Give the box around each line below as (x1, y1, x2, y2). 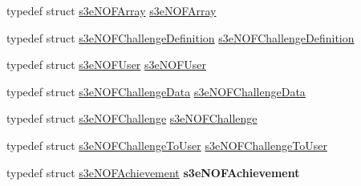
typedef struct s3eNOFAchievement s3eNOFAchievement (6, 164, 300, 180)
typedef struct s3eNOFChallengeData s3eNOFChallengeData (6, 83, 306, 99)
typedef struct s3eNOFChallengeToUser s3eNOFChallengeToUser (6, 136, 327, 153)
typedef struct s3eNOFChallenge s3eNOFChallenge (6, 110, 258, 127)
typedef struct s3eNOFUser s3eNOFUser (6, 56, 207, 73)
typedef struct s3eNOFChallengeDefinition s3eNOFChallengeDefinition (6, 29, 355, 46)
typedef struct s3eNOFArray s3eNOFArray (6, 2, 217, 18)
